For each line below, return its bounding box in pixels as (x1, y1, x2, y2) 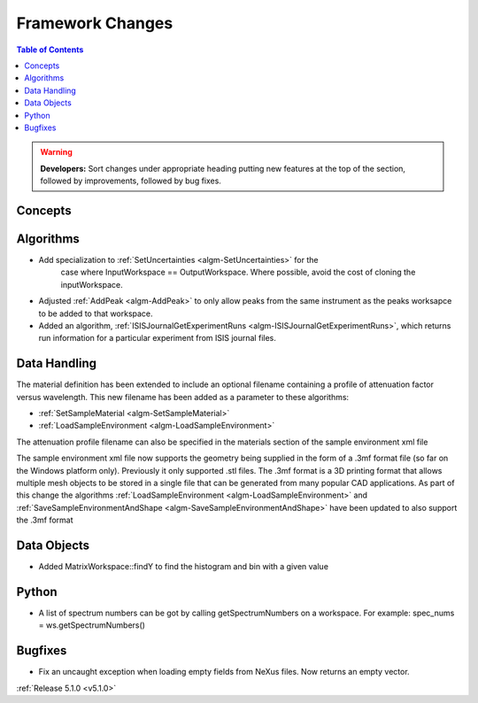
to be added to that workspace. (38, 308, 154, 319)
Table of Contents (16, 44, 84, 55)
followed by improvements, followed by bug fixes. (40, 175, 221, 186)
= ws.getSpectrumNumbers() (38, 620, 146, 630)
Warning (40, 147, 73, 158)
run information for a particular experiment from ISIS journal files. (38, 333, 276, 344)
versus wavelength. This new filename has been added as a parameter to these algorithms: (16, 391, 350, 402)
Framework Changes (16, 13, 173, 33)
